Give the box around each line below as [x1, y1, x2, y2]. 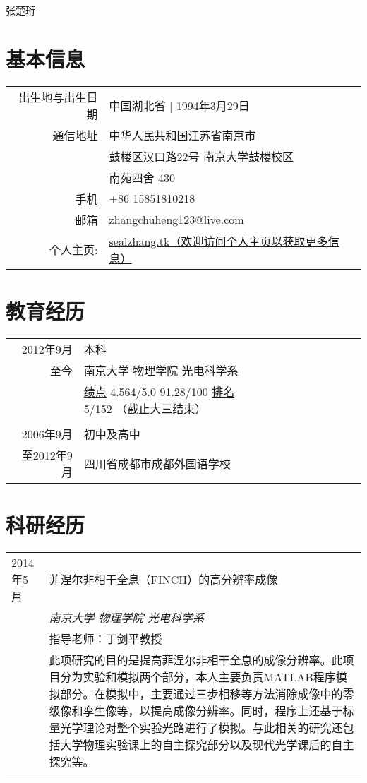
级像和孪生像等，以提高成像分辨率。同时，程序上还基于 [49, 702, 343, 719]
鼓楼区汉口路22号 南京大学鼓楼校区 [109, 148, 294, 165]
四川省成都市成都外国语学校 [83, 455, 231, 472]
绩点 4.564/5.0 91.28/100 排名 [83, 383, 235, 400]
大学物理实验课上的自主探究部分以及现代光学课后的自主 [60, 736, 354, 753]
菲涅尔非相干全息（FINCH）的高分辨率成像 [49, 571, 278, 588]
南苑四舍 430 [109, 169, 175, 186]
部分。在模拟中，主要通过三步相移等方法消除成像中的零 [60, 685, 354, 702]
